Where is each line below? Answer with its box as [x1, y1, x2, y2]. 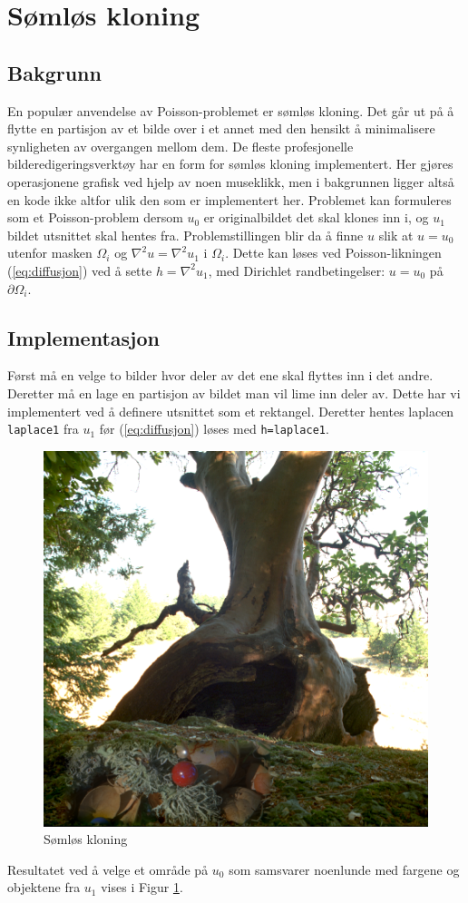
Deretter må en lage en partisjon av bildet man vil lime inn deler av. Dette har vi [7, 383, 461, 402]
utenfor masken [7, 243, 93, 262]
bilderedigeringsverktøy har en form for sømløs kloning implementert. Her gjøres [7, 154, 453, 173]
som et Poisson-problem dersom [7, 208, 183, 227]
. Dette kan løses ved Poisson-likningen [225, 243, 442, 262]
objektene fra [7, 878, 81, 897]
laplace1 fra [7, 419, 79, 438]
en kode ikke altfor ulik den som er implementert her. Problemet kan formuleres [7, 190, 452, 209]
